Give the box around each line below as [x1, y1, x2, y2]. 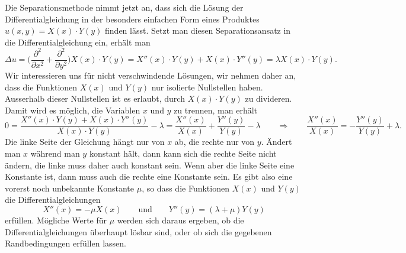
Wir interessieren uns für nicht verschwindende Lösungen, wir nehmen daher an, [5, 69, 296, 81]
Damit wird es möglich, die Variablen [5, 103, 140, 116]
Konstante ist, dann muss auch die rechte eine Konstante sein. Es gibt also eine [5, 170, 293, 183]
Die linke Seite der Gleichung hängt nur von [5, 135, 165, 148]
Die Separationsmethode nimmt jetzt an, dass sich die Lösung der [5, 1, 244, 13]
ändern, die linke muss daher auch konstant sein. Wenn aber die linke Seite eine [5, 158, 295, 171]
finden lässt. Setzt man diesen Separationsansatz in [105, 24, 291, 37]
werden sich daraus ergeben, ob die [117, 213, 244, 226]
